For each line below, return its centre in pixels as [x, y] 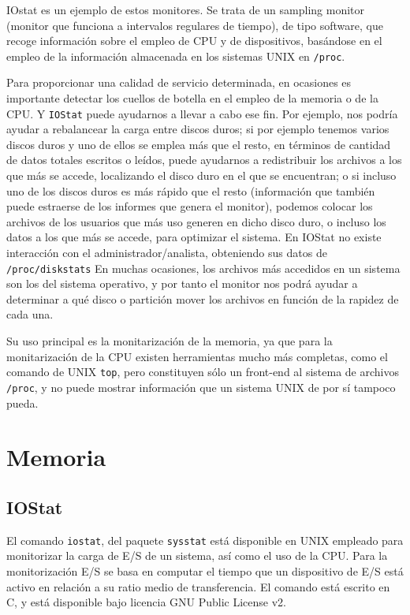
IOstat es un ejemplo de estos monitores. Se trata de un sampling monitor [185, 9]
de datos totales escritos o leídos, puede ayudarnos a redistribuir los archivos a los [204, 160]
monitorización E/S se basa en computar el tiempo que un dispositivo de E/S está [205, 570]
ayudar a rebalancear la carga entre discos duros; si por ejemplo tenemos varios [198, 129]
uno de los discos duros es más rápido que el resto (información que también [191, 190]
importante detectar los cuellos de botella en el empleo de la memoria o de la [192, 98]
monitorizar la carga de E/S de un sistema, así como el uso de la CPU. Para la [197, 555]
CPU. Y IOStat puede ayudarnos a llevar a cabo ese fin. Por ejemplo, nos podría [202, 113]
